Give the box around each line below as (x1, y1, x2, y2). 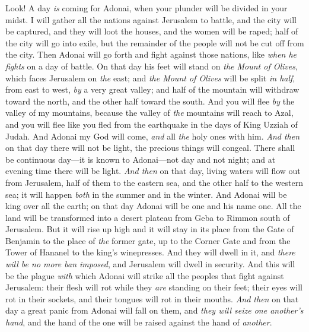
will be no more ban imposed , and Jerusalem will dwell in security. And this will (5, 258, 295, 270)
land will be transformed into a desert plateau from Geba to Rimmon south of (5, 211, 290, 223)
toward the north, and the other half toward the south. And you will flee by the (5, 94, 295, 107)
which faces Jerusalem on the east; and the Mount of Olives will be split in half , (5, 71, 295, 84)
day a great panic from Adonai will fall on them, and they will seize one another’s (5, 304, 304, 317)
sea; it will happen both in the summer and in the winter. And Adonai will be (5, 188, 287, 200)
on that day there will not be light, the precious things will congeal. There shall (5, 141, 295, 154)
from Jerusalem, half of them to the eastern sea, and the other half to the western (5, 176, 303, 188)
